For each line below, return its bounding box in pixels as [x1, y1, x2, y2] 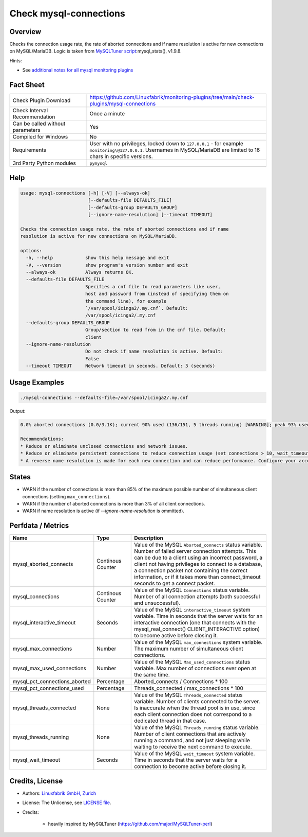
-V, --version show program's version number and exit [26, 262, 188, 268]
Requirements [12, 147, 46, 154]
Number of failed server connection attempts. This [134, 548, 256, 555]
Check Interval [12, 107, 48, 114]
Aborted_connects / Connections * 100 [134, 678, 228, 685]
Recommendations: [20, 436, 64, 442]
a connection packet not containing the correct [134, 567, 248, 574]
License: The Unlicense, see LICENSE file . [22, 799, 111, 806]
